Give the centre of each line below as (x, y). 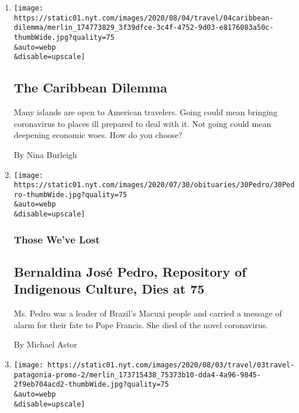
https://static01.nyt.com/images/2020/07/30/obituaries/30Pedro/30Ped (154, 185)
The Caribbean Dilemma (90, 87)
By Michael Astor (45, 344)
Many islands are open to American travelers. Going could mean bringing (145, 112)
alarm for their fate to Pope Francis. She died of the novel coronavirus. (141, 324)
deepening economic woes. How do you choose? (98, 135)
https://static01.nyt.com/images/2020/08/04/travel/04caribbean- (144, 18)
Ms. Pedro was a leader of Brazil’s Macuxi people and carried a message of (148, 313)
